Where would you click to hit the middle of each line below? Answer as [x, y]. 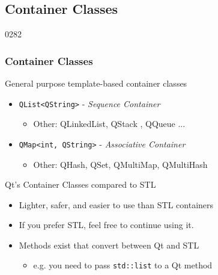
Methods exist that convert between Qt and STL [109, 245]
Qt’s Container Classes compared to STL [80, 184]
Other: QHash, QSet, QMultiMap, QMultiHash [120, 164]
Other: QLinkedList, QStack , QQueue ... [109, 124]
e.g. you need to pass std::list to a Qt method [123, 265]
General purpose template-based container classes [96, 83]
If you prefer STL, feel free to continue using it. [106, 225]
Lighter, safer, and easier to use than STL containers [116, 204]
